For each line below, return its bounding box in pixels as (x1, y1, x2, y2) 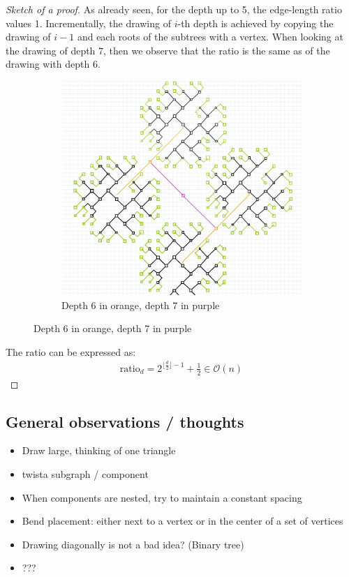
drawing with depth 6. (6, 57, 101, 71)
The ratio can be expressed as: (6, 344, 136, 359)
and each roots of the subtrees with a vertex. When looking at (77, 29, 343, 44)
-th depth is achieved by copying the (177, 15, 334, 30)
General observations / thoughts (6, 410, 244, 432)
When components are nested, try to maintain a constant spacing (22, 490, 302, 504)
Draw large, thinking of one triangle (22, 443, 176, 458)
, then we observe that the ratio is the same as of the (103, 43, 330, 57)
